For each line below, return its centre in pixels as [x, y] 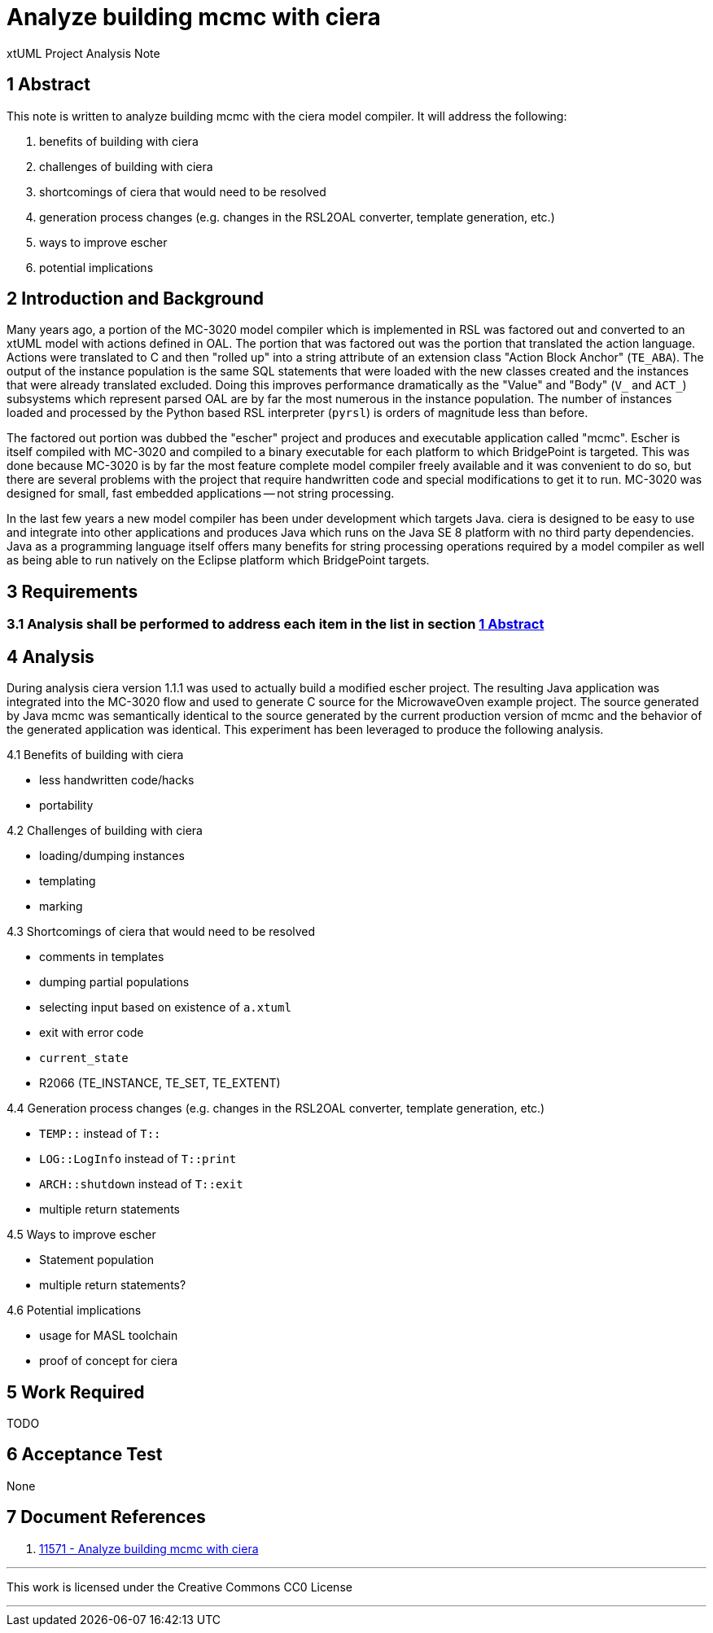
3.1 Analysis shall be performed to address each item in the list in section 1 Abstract [276, 624]
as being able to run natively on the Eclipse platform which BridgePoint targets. [218, 560]
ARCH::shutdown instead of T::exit [141, 1184]
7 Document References [106, 1517]
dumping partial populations [114, 982]
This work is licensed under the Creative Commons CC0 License [179, 1587]
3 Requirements [72, 591]
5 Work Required [76, 1392]
